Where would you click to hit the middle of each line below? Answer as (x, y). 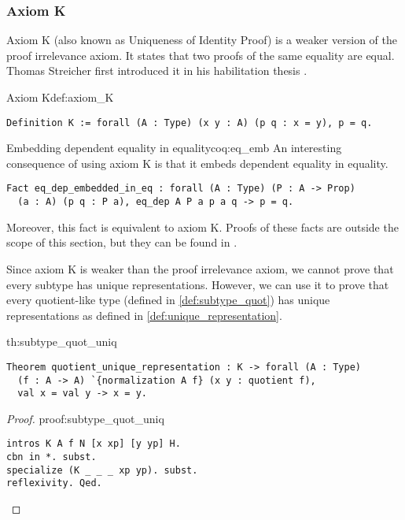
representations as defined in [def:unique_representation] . (144, 315)
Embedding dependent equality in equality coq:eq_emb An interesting (174, 148)
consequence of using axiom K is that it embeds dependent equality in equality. (197, 163)
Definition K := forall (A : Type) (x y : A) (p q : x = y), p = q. (190, 123)
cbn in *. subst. (52, 457)
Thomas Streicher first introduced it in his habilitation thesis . (157, 71)
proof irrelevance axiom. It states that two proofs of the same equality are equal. (201, 55)
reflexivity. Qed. (54, 483)
